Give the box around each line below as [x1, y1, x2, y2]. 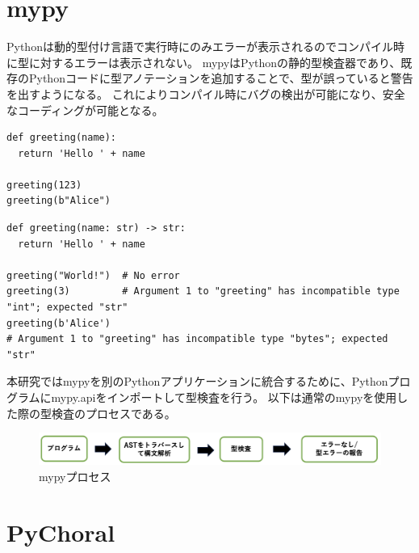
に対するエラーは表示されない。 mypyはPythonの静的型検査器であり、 [28, 53, 401, 70]
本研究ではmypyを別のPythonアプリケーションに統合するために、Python [6, 373, 388, 390]
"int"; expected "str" [6, 302, 128, 314]
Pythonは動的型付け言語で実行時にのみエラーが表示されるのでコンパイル [6, 38, 393, 55]
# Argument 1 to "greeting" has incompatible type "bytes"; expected [6, 333, 388, 345]
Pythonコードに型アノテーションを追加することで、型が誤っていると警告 [28, 70, 413, 87]
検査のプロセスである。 [51, 404, 176, 421]
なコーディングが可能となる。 [6, 101, 164, 118]
